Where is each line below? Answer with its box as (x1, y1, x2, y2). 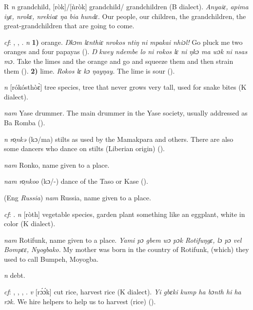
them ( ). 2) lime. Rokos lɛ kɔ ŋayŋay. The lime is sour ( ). (4, 65, 175, 76)
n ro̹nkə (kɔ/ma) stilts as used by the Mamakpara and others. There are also (4, 134, 234, 144)
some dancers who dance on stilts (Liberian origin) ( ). (4, 143, 165, 154)
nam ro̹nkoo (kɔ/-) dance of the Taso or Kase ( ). (4, 176, 148, 186)
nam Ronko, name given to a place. (4, 159, 110, 170)
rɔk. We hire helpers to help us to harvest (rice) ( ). (4, 296, 156, 306)
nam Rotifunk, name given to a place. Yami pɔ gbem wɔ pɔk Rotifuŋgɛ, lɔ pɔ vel (4, 234, 242, 245)
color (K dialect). (4, 218, 56, 229)
